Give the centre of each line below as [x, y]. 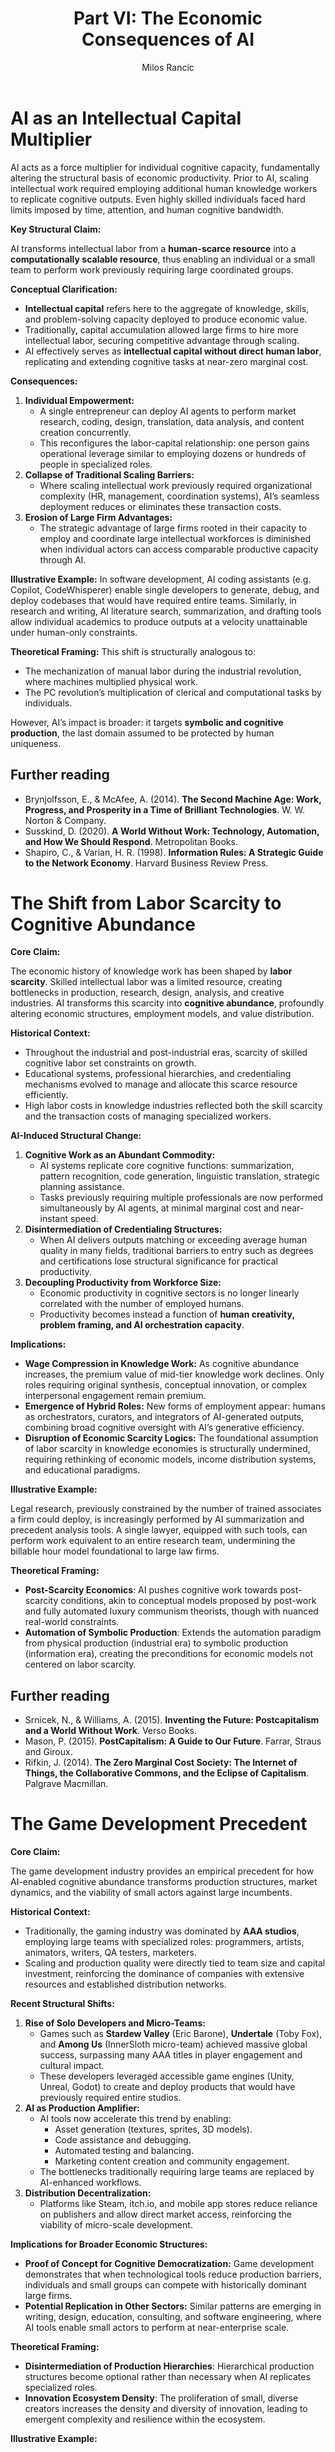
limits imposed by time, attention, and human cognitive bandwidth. [147, 209]
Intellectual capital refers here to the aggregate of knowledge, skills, [167, 308]
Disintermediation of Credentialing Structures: [123, 1229]
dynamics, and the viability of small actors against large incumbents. [151, 1893]
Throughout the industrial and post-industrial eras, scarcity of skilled [166, 1053]
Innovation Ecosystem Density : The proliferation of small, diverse [161, 2398]
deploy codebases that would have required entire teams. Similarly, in [153, 600]
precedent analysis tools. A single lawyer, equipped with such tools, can [159, 1530]
